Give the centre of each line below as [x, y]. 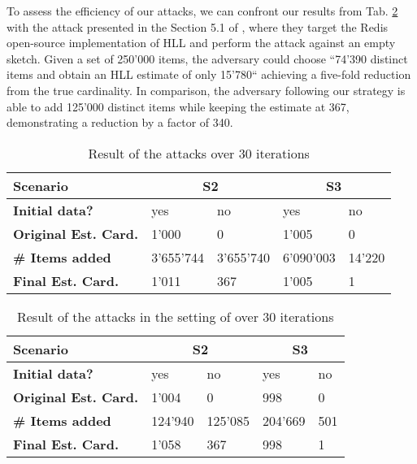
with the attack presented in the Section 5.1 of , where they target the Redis [198, 26]
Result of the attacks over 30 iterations [199, 153]
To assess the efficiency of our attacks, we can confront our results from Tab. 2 [202, 11]
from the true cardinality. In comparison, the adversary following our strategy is [206, 90]
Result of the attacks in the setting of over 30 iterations [175, 316]
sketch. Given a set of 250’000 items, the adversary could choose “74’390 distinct [207, 58]
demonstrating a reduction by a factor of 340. [120, 122]
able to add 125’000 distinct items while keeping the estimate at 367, [178, 106]
